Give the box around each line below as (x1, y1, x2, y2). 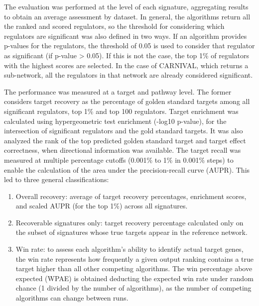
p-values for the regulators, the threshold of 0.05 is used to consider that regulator (4, 40, 255, 51)
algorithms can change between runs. (15, 293, 129, 303)
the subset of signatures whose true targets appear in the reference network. (15, 227, 248, 237)
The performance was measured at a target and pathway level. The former (4, 86, 232, 97)
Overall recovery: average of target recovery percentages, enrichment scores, (15, 191, 247, 201)
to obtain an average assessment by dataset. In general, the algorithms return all (4, 11, 251, 21)
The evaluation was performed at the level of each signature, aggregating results (4, 1, 249, 11)
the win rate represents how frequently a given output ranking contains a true (15, 253, 254, 264)
